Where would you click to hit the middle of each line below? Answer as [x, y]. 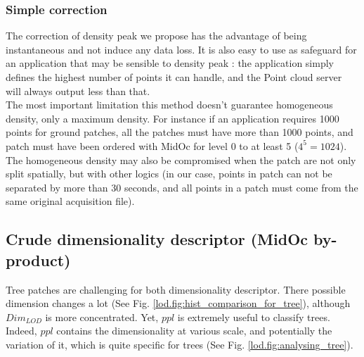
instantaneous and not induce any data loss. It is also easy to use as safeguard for [181, 49]
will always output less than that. [78, 90]
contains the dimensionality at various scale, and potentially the [194, 331]
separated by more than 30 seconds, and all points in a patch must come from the [182, 187]
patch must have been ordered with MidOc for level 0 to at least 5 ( [152, 145]
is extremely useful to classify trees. [254, 317]
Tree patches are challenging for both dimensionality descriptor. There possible [176, 289]
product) [38, 259]
